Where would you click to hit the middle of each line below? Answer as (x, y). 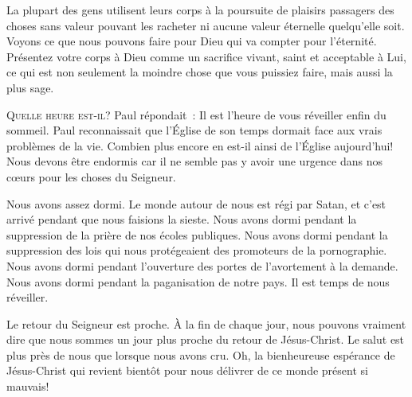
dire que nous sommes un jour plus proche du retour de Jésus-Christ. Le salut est (206, 339)
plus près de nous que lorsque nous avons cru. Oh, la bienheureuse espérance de (201, 354)
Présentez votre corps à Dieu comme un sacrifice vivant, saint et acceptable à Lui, (206, 56)
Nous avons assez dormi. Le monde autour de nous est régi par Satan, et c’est (196, 203)
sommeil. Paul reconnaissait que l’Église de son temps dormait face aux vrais (194, 130)
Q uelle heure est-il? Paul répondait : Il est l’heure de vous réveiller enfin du (196, 114)
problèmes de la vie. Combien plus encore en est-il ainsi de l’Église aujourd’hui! (200, 145)
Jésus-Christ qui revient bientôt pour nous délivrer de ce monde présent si (187, 370)
